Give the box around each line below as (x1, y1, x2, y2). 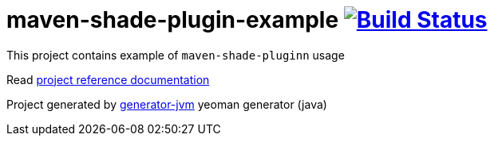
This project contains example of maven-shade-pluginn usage (6, 48, 345, 62)
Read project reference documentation (6, 72, 210, 86)
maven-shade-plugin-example (6, 6, 339, 33)
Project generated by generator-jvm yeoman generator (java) (6, 97, 327, 111)
